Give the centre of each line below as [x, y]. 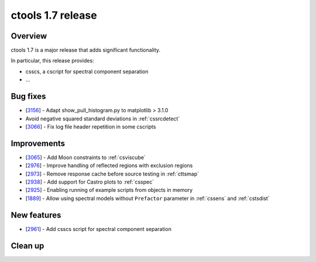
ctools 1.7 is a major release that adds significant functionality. [86, 50]
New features [36, 215]
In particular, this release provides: [52, 61]
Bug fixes [28, 96]
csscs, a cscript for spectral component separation [87, 71]
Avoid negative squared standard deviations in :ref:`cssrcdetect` [103, 118]
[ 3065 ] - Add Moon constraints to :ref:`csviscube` [85, 157]
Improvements [38, 143]
